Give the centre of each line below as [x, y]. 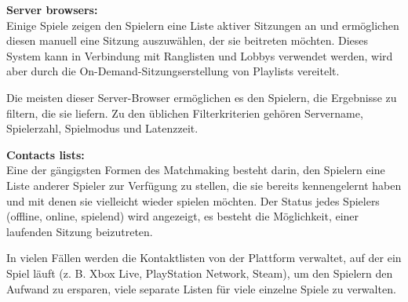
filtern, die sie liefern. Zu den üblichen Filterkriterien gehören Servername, [185, 113]
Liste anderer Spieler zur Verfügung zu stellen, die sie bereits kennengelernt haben [204, 185]
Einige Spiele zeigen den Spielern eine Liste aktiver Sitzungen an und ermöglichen [203, 25]
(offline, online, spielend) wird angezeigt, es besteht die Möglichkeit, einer [183, 216]
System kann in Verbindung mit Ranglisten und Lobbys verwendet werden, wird [200, 55]
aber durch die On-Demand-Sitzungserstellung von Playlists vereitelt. [173, 71]
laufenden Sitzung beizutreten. [80, 231]
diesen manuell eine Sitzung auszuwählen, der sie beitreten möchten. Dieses [188, 40]
